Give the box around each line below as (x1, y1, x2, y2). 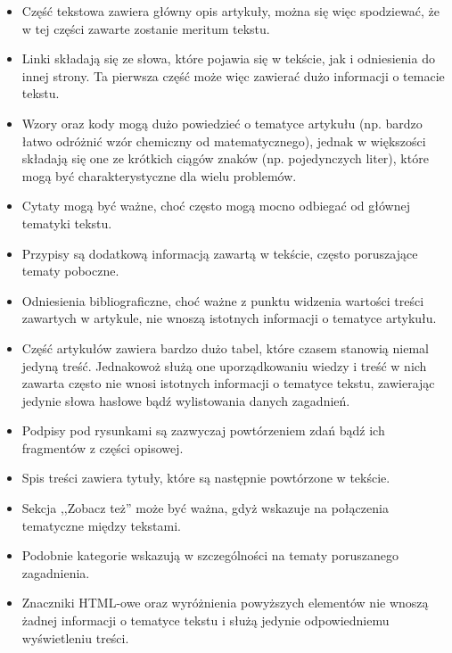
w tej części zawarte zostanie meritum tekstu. (21, 19, 270, 37)
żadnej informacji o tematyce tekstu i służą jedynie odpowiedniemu (21, 611, 390, 630)
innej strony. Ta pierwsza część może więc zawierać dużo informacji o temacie (21, 66, 445, 85)
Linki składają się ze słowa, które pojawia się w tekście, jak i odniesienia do (21, 49, 435, 68)
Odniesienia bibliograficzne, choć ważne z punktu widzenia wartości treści (21, 291, 424, 310)
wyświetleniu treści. (21, 628, 129, 647)
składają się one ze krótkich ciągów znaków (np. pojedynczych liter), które (21, 149, 429, 168)
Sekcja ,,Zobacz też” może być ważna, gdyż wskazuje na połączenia (21, 499, 389, 517)
